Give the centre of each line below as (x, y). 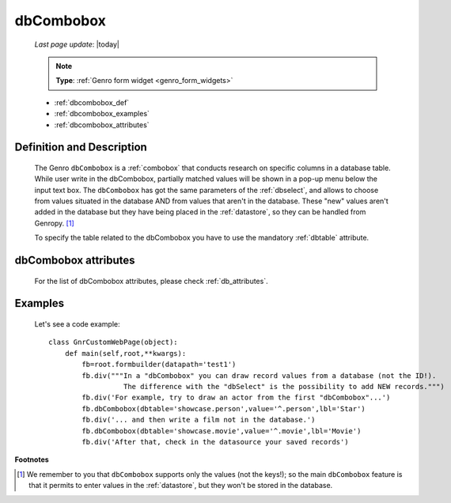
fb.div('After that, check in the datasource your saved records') (215, 442)
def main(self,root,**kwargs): (125, 353)
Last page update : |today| (77, 44)
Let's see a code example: (77, 324)
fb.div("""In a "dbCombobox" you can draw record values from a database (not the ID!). (259, 375)
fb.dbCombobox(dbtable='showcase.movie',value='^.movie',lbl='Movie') (222, 431)
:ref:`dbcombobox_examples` (102, 114)
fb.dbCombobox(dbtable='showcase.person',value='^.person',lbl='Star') (224, 408)
